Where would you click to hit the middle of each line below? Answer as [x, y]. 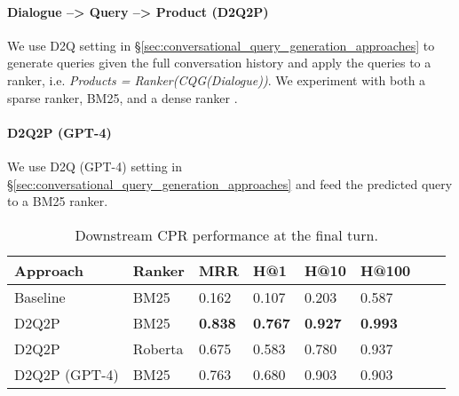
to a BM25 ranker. [58, 201]
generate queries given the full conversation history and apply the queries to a [219, 63]
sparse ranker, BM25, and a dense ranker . [123, 97]
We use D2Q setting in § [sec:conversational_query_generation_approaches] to [221, 45]
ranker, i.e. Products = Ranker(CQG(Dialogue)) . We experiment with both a [217, 79]
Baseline [40, 297]
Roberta [158, 348]
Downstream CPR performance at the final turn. [226, 234]
